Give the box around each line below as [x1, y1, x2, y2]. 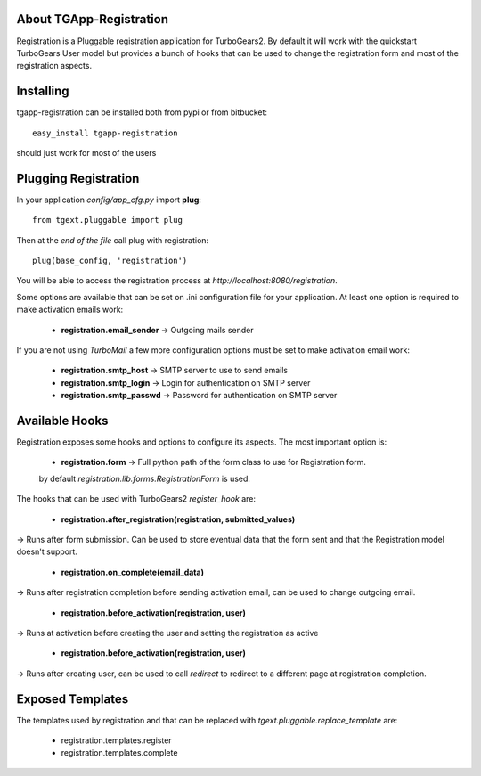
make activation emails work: [16, 304, 124, 315]
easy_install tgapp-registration [32, 127, 178, 138]
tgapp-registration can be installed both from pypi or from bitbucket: [16, 107, 267, 118]
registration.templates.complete [61, 747, 178, 758]
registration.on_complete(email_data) [61, 567, 205, 577]
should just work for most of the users [16, 147, 157, 158]
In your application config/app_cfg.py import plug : [16, 194, 202, 205]
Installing [16, 84, 70, 99]
